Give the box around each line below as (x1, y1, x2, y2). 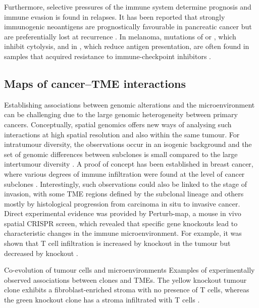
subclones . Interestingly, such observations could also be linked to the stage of (4, 178, 247, 189)
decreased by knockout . (4, 247, 78, 258)
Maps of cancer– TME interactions (4, 75, 186, 91)
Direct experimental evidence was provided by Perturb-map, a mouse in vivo (4, 208, 241, 219)
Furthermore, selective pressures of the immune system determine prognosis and (4, 2, 251, 12)
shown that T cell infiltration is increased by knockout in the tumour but (4, 238, 231, 248)
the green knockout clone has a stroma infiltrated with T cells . (4, 294, 200, 305)
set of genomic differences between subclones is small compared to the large (4, 148, 238, 159)
